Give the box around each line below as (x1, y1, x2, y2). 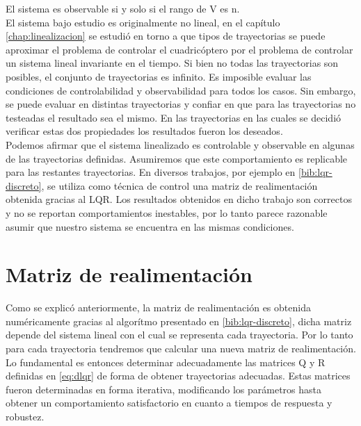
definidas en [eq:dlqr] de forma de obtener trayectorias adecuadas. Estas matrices (6, 368, 351, 383)
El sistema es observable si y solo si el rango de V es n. (6, 1, 240, 15)
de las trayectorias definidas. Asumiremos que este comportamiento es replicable (6, 151, 348, 165)
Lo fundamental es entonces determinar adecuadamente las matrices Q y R (6, 354, 326, 369)
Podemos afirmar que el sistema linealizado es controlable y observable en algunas (6, 137, 355, 151)
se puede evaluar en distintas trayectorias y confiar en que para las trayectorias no (6, 97, 356, 111)
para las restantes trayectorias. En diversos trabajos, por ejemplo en (6, 165, 296, 179)
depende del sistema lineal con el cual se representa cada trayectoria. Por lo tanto (6, 327, 353, 342)
